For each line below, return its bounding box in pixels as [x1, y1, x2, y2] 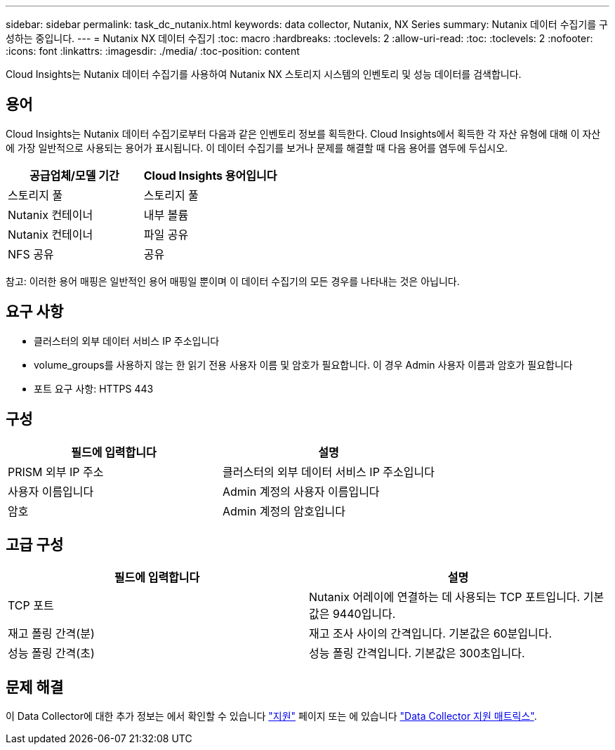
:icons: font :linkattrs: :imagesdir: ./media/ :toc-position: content [6, 45, 300, 57]
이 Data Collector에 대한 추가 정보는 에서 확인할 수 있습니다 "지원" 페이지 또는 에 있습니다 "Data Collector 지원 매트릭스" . [6, 710, 537, 723]
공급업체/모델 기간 [29, 168, 119, 183]
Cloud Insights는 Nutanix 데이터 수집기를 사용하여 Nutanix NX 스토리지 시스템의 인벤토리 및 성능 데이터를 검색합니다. [6, 68, 522, 80]
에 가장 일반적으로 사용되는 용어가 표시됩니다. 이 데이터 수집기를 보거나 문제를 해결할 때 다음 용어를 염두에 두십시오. [6, 141, 508, 154]
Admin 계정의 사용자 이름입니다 [222, 484, 380, 499]
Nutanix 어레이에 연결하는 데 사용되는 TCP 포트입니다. [309, 590, 581, 605]
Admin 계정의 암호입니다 [222, 504, 345, 518]
